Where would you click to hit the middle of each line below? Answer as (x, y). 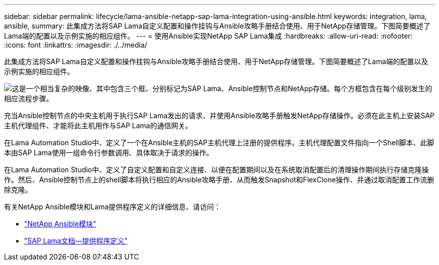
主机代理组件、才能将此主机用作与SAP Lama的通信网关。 (98, 125)
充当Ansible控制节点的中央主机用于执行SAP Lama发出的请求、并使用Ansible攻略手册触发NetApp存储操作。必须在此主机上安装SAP (219, 115)
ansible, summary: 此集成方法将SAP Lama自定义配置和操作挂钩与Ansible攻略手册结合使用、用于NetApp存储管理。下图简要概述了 (217, 26)
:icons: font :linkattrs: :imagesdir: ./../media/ (76, 45)
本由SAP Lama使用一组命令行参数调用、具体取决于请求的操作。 (109, 153)
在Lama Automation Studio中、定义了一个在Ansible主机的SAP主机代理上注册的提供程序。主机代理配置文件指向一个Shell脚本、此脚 (219, 143)
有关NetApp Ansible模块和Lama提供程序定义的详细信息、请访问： (113, 207)
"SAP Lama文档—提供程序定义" (76, 241)
